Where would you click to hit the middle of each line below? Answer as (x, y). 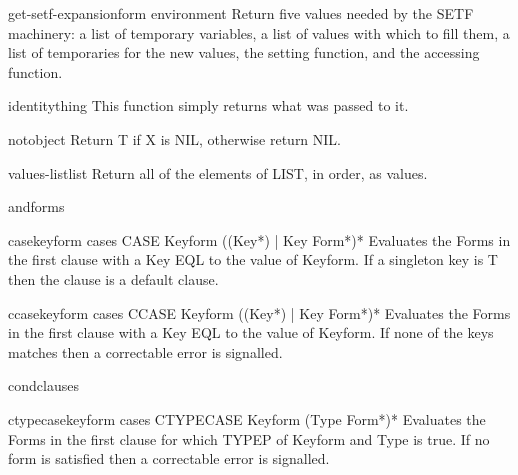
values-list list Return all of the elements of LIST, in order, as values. (218, 172)
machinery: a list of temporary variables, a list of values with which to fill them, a (259, 32)
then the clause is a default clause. (113, 278)
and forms (36, 206)
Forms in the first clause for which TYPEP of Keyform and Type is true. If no (249, 438)
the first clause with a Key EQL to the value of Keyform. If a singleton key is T (253, 259)
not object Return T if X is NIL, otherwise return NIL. (175, 138)
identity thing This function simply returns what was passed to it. (208, 105)
